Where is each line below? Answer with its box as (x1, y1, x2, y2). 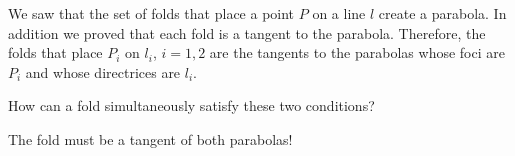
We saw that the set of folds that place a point (8, 3, 295, 23)
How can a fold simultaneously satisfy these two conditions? (8, 95, 375, 116)
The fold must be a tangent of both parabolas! (8, 128, 293, 149)
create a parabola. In (378, 3, 507, 23)
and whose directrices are (25, 61, 181, 82)
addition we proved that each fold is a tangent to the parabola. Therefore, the (8, 22, 486, 43)
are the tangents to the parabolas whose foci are (209, 42, 505, 63)
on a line (312, 3, 366, 23)
